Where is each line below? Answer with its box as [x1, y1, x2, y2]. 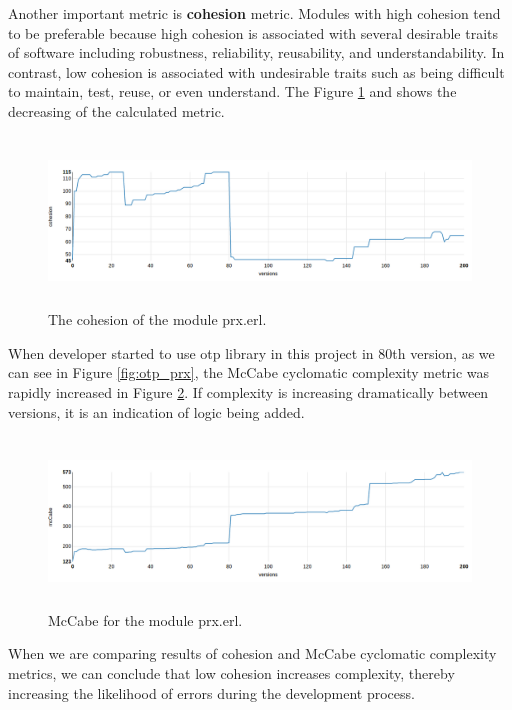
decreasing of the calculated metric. [8, 100, 225, 121]
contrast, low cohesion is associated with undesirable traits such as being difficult [8, 61, 505, 82]
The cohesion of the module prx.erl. [48, 309, 267, 330]
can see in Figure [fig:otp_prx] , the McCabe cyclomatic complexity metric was [8, 362, 490, 383]
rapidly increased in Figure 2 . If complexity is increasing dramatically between [8, 382, 489, 403]
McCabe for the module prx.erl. [48, 609, 243, 630]
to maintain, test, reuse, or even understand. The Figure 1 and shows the [8, 81, 457, 102]
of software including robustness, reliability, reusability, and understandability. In [8, 42, 505, 63]
